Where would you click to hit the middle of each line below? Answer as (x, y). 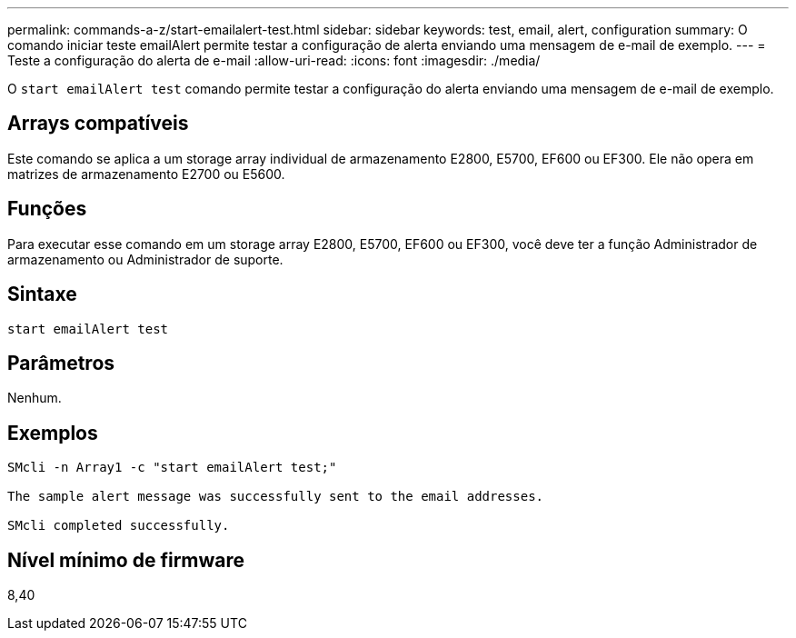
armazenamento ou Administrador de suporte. (145, 259)
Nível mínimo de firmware (126, 560)
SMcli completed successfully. (119, 526)
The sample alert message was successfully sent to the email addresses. (276, 497)
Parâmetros (61, 363)
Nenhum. (35, 398)
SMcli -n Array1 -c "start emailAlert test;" (172, 468)
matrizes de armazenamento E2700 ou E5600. (146, 174)
